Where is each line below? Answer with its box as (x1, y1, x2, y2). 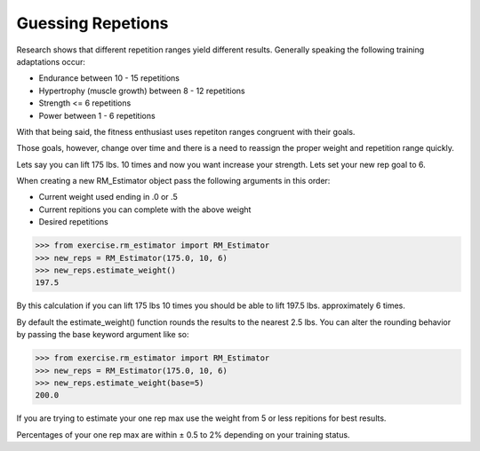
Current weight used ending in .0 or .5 (38, 192, 178, 202)
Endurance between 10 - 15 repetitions (38, 73, 180, 83)
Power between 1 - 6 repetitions (38, 110, 156, 121)
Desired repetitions (38, 217, 108, 227)
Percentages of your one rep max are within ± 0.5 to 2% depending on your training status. (16, 429, 350, 439)
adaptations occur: (16, 56, 86, 67)
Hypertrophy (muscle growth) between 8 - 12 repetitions (38, 85, 246, 96)
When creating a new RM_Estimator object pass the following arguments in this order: (16, 176, 331, 186)
